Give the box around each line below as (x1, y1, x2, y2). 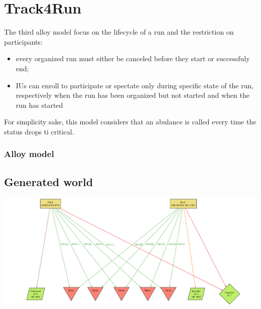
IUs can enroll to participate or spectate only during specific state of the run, (16, 80, 254, 90)
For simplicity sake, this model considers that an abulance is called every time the (4, 116, 256, 127)
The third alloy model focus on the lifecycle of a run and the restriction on (4, 27, 234, 37)
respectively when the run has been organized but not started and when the (16, 90, 249, 100)
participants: (4, 36, 43, 47)
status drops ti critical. (4, 126, 74, 136)
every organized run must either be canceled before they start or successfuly (16, 53, 250, 64)
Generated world (4, 174, 93, 189)
